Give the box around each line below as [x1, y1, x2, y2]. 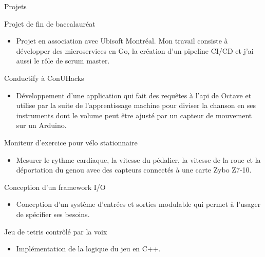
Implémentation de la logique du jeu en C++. [16, 243, 161, 254]
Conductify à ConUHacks [4, 72, 84, 83]
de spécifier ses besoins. [16, 208, 90, 219]
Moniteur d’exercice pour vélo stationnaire [4, 137, 138, 147]
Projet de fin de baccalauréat [4, 18, 96, 29]
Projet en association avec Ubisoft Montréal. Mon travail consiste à [16, 35, 228, 46]
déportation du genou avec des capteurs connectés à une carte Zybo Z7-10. [16, 164, 252, 175]
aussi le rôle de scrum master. [16, 55, 110, 66]
